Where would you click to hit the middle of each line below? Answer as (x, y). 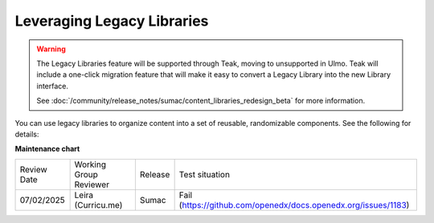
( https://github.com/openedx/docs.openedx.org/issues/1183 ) (294, 205)
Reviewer (92, 184)
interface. (52, 86)
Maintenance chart (47, 149)
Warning (51, 49)
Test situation (205, 174)
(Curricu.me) (98, 205)
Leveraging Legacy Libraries (112, 21)
